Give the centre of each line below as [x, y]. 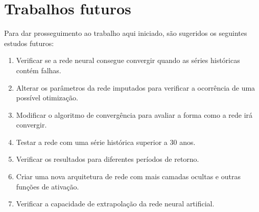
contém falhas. [39, 70]
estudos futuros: [29, 43]
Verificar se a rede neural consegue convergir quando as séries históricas [128, 60]
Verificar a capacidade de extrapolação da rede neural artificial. [115, 204]
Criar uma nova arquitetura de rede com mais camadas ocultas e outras [128, 176]
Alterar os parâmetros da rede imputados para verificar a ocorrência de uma [136, 87]
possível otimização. [47, 98]
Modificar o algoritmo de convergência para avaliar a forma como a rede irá [134, 114]
